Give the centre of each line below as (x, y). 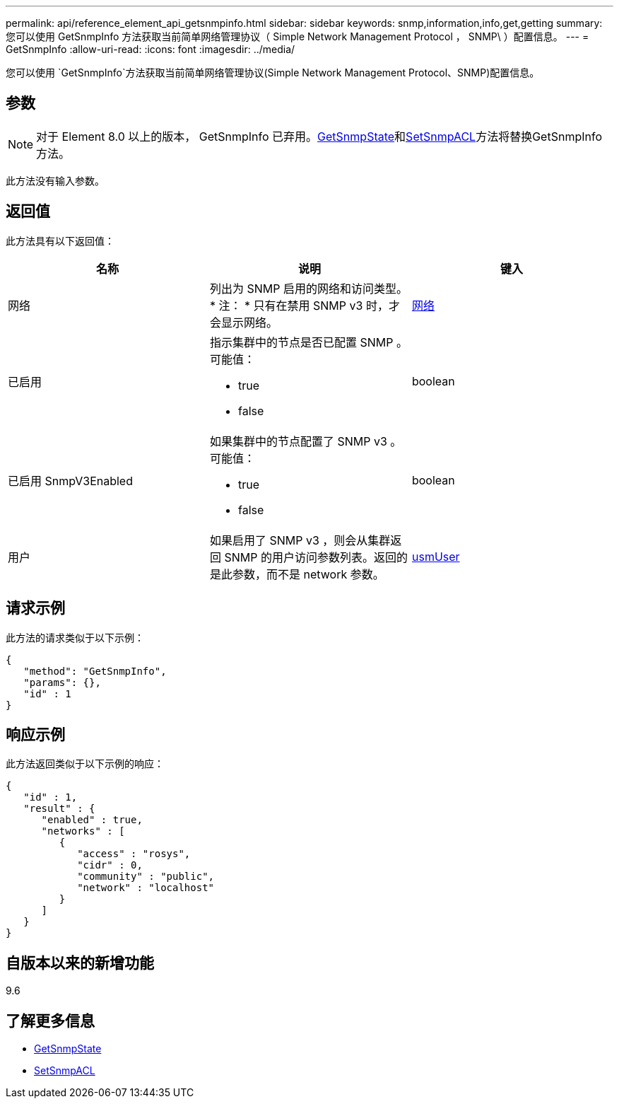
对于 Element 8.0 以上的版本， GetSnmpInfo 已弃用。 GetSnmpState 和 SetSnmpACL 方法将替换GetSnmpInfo (319, 136)
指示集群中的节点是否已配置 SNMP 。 (308, 342)
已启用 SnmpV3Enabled (70, 481)
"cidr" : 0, (110, 865)
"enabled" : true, (92, 820)
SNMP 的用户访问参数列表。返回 (310, 557)
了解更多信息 (50, 1021)
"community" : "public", (146, 877)
